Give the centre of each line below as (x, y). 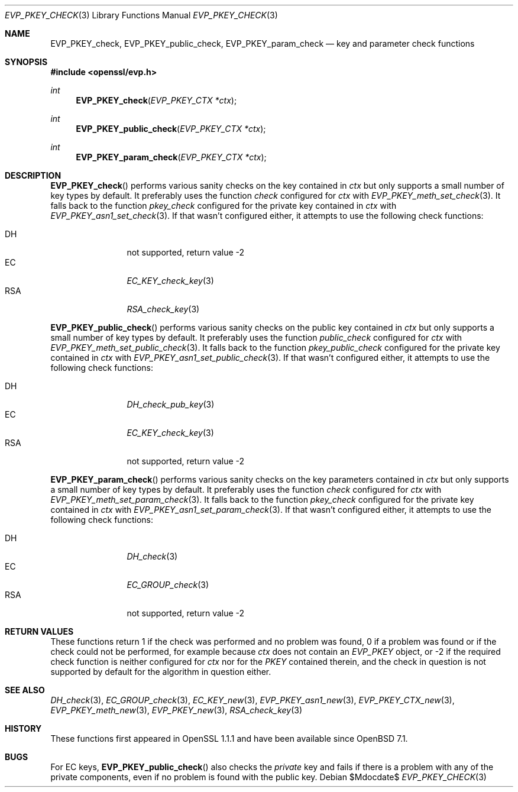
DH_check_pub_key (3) (171, 404)
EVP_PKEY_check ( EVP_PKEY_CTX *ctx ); (156, 100)
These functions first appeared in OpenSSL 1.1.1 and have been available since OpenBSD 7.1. (229, 738)
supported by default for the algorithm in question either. (161, 672)
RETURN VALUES (39, 631)
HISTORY (23, 728)
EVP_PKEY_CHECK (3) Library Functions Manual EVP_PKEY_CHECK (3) (141, 15)
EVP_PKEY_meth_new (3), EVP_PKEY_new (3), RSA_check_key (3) (177, 710)
